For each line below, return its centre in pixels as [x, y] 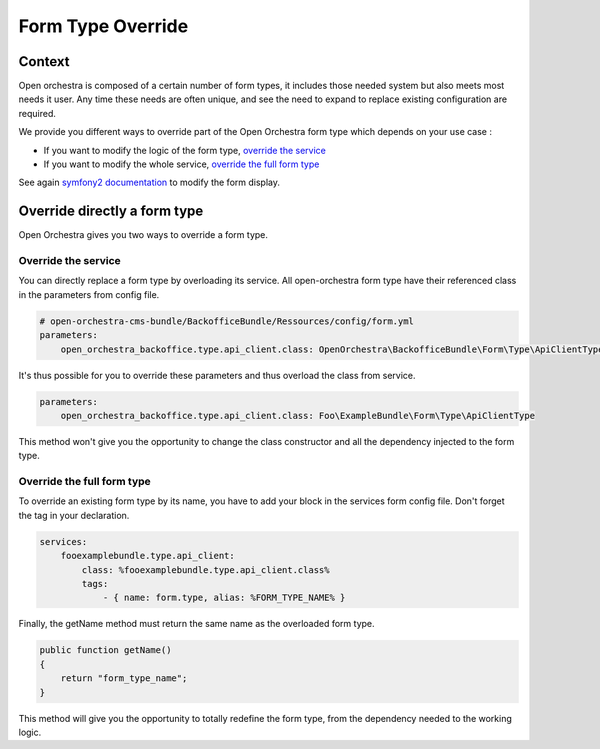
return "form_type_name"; [124, 678]
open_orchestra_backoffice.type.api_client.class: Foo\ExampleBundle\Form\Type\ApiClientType [297, 415]
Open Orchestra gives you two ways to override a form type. [143, 235]
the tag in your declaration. [74, 515]
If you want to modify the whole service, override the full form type [181, 164]
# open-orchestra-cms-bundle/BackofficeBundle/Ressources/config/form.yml [227, 321]
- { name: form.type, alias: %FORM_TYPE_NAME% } [224, 598]
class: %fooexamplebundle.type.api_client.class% [205, 569]
